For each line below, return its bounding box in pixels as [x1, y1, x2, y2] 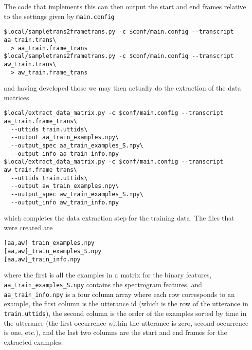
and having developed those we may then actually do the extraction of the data [4, 83, 241, 93]
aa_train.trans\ [4, 36, 56, 43]
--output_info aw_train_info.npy [11, 199, 119, 206]
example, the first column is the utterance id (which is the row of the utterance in [4, 298, 249, 309]
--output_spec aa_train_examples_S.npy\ [11, 142, 144, 149]
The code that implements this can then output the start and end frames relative [4, 1, 246, 11]
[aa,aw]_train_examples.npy [4, 239, 95, 247]
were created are [4, 222, 53, 232]
